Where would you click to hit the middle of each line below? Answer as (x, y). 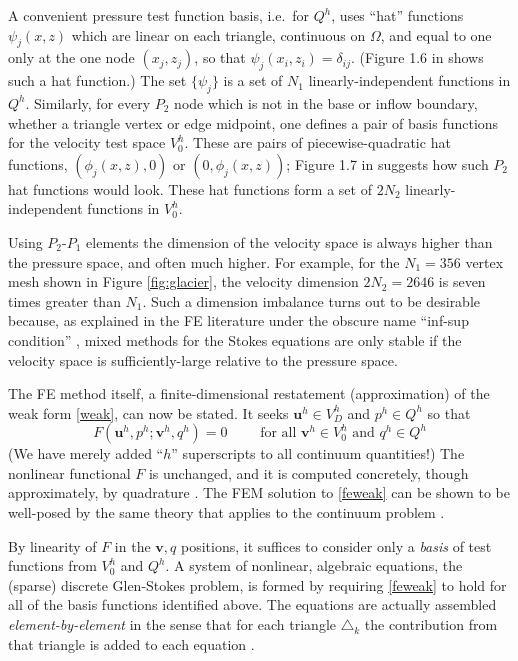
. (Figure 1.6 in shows (417, 57)
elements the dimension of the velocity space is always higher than (289, 241)
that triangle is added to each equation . (131, 643)
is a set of (253, 80)
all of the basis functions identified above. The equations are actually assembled (252, 604)
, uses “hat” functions (397, 15)
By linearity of (52, 545)
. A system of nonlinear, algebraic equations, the (314, 565)
